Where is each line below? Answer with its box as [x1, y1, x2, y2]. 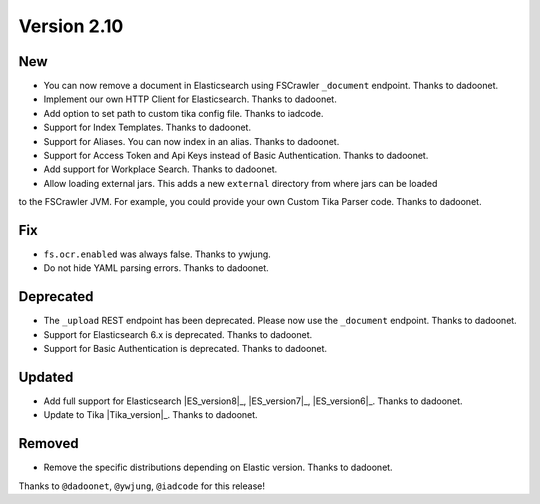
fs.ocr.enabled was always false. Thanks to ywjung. [43, 248, 272, 260]
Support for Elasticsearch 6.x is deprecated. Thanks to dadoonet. [43, 328, 313, 340]
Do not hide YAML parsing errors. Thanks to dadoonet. [43, 262, 269, 274]
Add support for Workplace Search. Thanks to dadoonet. [43, 163, 278, 175]
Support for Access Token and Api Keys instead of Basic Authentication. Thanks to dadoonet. [43, 150, 429, 162]
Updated [18, 368, 74, 385]
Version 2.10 [18, 15, 124, 37]
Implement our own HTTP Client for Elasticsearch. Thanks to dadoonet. [43, 93, 337, 105]
